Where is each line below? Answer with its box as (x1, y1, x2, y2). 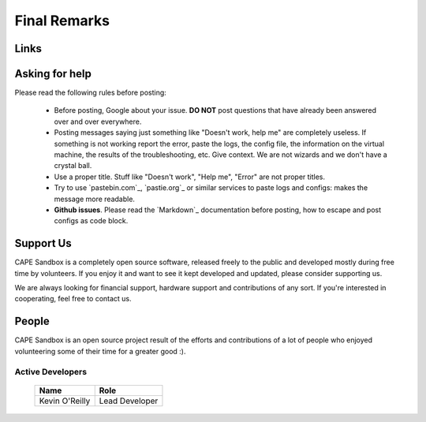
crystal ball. (54, 161, 92, 170)
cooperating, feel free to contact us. (14, 294, 132, 304)
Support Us (14, 237, 72, 250)
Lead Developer (99, 395, 159, 406)
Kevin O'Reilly (39, 395, 91, 406)
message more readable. (54, 194, 136, 204)
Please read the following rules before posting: (14, 88, 167, 98)
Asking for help (14, 67, 92, 80)
